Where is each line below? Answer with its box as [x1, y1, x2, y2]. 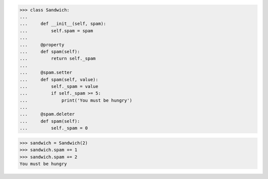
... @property [19, 42, 65, 47]
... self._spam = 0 [19, 125, 88, 131]
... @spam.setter [19, 70, 72, 76]
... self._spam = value [19, 84, 99, 89]
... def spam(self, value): [19, 77, 99, 82]
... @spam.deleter [19, 111, 75, 117]
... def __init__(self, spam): [19, 21, 106, 27]
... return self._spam [19, 56, 96, 62]
